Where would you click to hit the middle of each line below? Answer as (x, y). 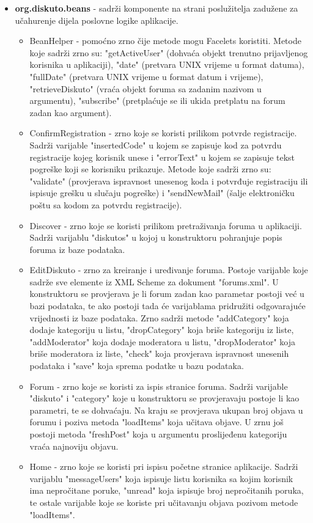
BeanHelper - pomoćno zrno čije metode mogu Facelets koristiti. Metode (165, 41)
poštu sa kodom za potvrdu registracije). (106, 204)
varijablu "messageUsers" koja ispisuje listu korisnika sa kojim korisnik (161, 478)
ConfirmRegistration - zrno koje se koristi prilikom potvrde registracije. (163, 133)
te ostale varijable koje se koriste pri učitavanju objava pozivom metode (164, 502)
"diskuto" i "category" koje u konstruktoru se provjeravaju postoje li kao (164, 398)
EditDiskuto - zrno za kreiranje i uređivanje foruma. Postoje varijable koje (169, 270)
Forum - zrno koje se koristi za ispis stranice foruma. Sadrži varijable (159, 386)
